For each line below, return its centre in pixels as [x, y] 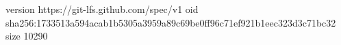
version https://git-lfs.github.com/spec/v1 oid [102, 9]
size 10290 [27, 36]
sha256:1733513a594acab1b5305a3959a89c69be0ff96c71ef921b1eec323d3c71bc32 [171, 22]
